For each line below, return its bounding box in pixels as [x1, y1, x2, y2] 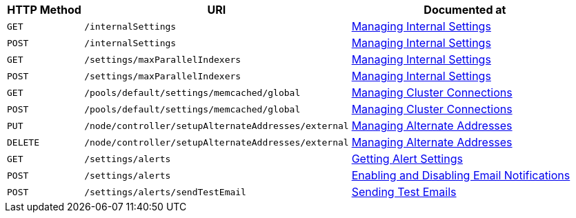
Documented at [424, 3, 506, 17]
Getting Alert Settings [351, 152, 463, 166]
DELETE [7, 137, 39, 148]
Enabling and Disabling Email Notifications [351, 168, 570, 182]
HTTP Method [7, 3, 81, 17]
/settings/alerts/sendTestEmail [84, 186, 246, 197]
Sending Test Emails [351, 185, 457, 199]
